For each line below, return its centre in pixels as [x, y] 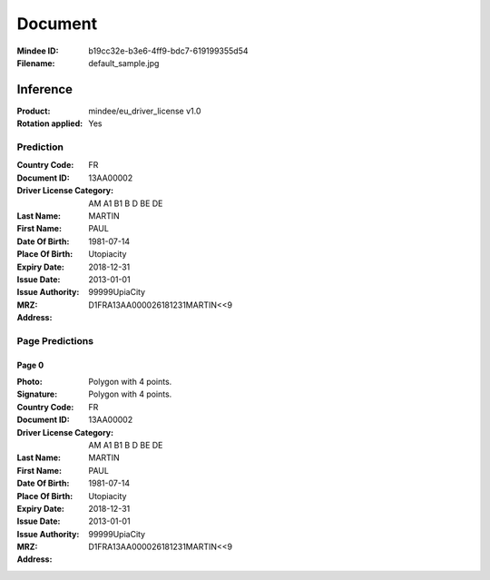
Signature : [37, 394]
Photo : [29, 382]
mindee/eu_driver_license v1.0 [145, 111]
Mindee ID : [38, 51]
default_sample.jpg [124, 63]
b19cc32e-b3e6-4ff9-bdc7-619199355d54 [168, 51]
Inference [44, 89]
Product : [34, 111]
